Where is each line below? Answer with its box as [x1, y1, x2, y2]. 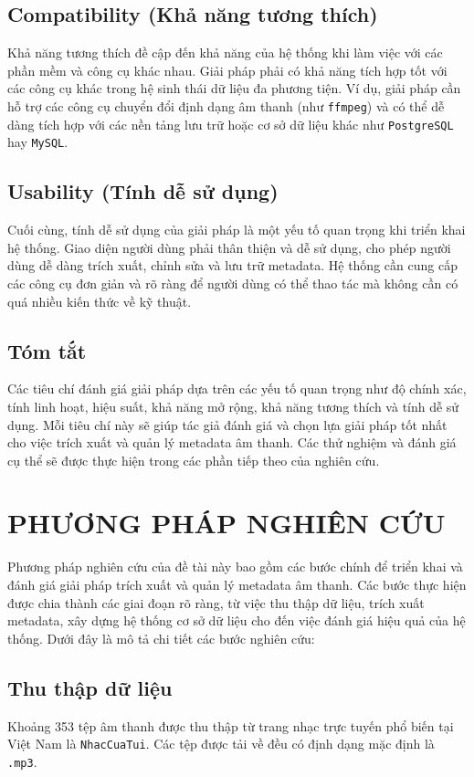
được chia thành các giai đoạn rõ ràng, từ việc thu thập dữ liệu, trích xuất [7, 593, 425, 612]
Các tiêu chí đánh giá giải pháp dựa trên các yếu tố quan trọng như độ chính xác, [7, 379, 467, 398]
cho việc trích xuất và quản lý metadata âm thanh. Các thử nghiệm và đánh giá [7, 433, 457, 452]
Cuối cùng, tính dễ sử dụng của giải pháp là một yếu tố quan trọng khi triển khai [7, 220, 466, 239]
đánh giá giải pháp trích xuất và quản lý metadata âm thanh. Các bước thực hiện [7, 575, 467, 594]
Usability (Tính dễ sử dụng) [7, 177, 279, 205]
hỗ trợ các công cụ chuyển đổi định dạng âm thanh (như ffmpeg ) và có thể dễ [7, 96, 445, 115]
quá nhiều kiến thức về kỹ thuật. [7, 291, 192, 310]
